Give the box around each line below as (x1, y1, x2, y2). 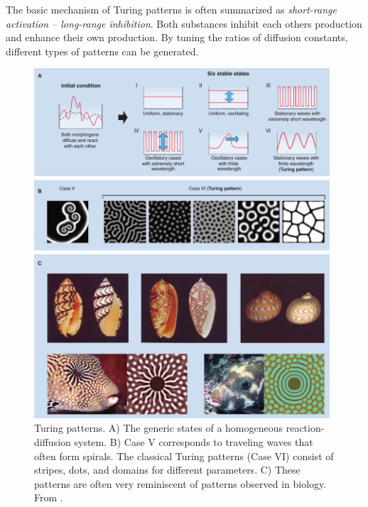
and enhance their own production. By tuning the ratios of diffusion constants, (6, 30, 348, 45)
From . (34, 490, 63, 505)
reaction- (286, 420, 325, 435)
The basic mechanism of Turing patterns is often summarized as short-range (6, 2, 337, 16)
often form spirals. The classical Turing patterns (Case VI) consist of (34, 448, 334, 463)
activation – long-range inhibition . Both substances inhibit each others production (6, 16, 362, 31)
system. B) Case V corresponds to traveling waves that (74, 435, 313, 449)
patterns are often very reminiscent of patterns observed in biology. (34, 476, 327, 491)
